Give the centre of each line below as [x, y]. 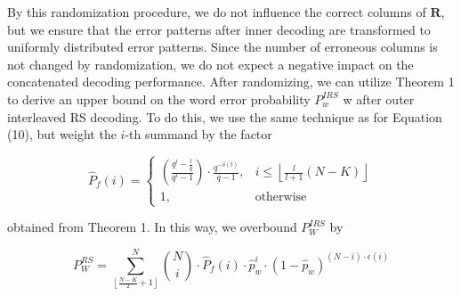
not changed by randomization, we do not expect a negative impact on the [210, 64]
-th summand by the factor [198, 134]
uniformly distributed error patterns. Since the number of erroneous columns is [222, 47]
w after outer [379, 99]
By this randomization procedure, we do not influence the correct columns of [217, 12]
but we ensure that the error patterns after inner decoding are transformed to [219, 29]
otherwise [281, 197]
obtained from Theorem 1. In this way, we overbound [152, 227]
